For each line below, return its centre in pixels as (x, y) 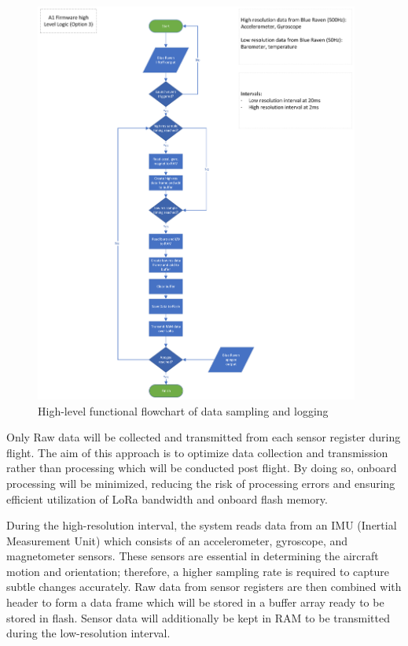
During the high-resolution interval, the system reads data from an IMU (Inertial (202, 525)
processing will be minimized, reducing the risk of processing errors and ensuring (201, 483)
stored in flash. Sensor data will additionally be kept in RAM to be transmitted (198, 617)
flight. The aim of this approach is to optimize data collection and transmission (197, 452)
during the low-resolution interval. (88, 633)
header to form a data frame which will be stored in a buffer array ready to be (195, 602)
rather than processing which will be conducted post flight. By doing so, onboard (202, 468)
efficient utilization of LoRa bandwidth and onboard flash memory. (167, 498)
